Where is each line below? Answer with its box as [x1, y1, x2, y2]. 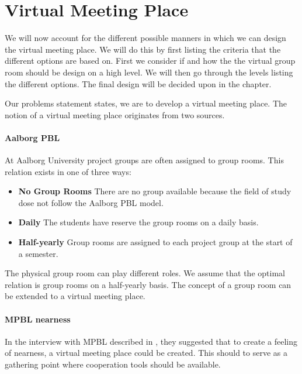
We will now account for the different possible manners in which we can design [5, 32, 286, 44]
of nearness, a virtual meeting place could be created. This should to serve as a [5, 346, 287, 359]
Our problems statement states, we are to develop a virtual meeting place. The [5, 97, 287, 109]
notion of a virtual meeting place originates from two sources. [5, 108, 225, 121]
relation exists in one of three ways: [5, 165, 131, 177]
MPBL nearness [5, 313, 71, 325]
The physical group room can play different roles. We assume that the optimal [5, 267, 285, 279]
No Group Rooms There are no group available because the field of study [18, 185, 291, 197]
